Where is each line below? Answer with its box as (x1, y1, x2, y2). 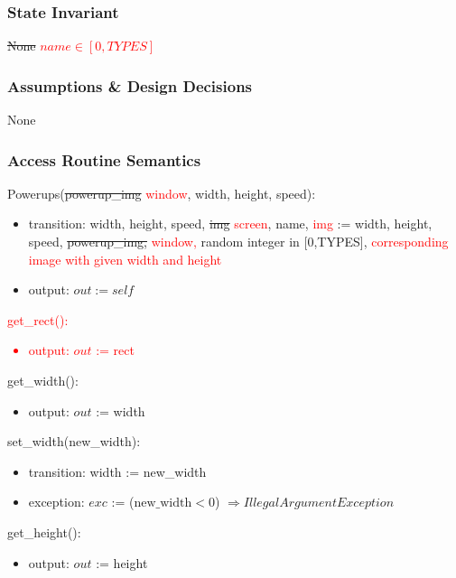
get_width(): (7, 371, 79, 389)
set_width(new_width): (7, 432, 141, 451)
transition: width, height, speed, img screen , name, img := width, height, (28, 214, 433, 233)
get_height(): (7, 522, 81, 541)
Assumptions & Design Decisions (7, 74, 253, 97)
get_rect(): (7, 310, 69, 329)
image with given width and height (28, 249, 222, 268)
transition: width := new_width (28, 461, 207, 480)
